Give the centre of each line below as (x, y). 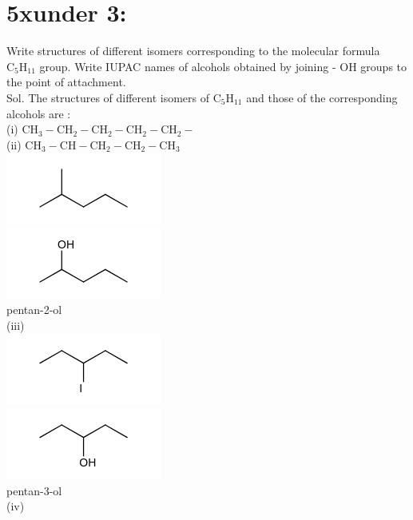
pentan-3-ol (34, 490)
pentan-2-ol (34, 310)
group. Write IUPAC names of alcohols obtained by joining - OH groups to (223, 66)
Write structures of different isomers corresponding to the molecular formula (193, 51)
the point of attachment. (66, 82)
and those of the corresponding (322, 97)
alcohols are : (39, 113)
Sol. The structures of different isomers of (108, 97)
